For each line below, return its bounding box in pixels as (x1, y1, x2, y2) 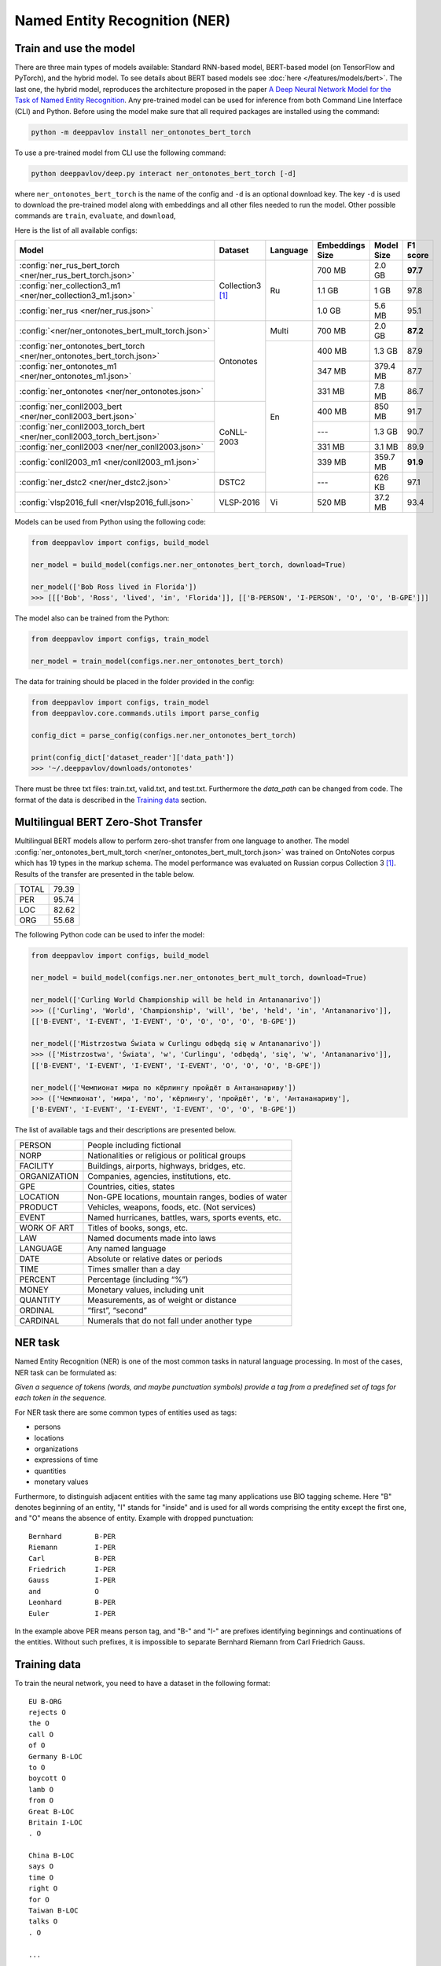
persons (34, 1422, 61, 1431)
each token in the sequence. (14, 1393, 107, 1403)
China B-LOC (28, 1851, 75, 1860)
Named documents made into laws (87, 1232, 216, 1243)
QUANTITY (19, 1294, 61, 1305)
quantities (34, 1466, 67, 1475)
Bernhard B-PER (28, 1532, 116, 1541)
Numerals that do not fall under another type (87, 1315, 252, 1326)
